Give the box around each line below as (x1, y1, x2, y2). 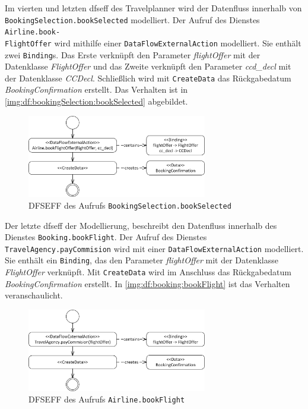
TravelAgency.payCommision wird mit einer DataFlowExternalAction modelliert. (5, 242, 304, 254)
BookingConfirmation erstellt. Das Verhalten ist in (5, 83, 188, 96)
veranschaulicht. (5, 289, 63, 301)
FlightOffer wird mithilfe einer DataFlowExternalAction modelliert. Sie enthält (5, 36, 301, 49)
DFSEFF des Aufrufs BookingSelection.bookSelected (28, 199, 231, 211)
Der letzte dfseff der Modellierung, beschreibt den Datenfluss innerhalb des (5, 219, 277, 231)
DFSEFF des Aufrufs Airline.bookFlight (28, 393, 185, 405)
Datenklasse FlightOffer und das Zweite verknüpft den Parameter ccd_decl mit (5, 60, 291, 73)
